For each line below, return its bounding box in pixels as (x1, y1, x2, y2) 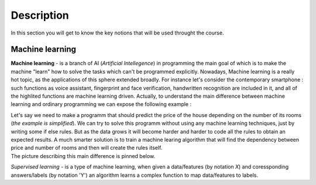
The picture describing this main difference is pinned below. (11, 152, 156, 159)
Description (11, 9, 70, 22)
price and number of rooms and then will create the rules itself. (11, 144, 163, 152)
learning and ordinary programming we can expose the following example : (11, 101, 192, 108)
